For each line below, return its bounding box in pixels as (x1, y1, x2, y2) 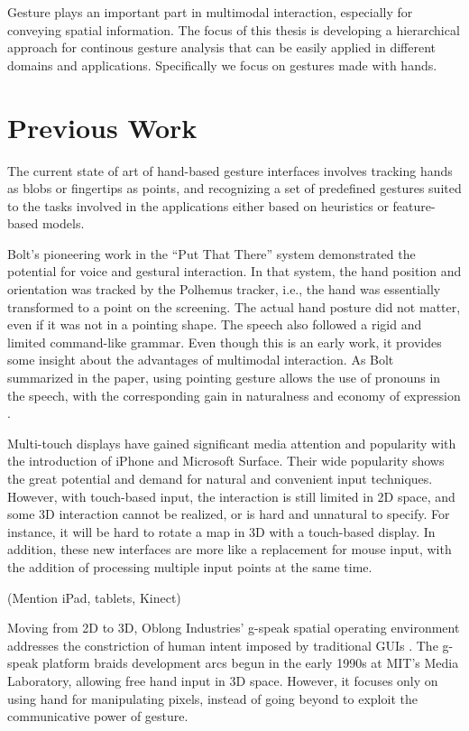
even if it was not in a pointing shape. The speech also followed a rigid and (7, 315, 422, 334)
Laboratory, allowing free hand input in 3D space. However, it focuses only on (7, 671, 438, 689)
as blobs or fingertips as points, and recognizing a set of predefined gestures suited (7, 179, 462, 198)
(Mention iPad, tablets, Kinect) (7, 588, 181, 606)
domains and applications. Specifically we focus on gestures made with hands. (7, 55, 437, 74)
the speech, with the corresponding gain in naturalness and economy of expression (7, 385, 461, 404)
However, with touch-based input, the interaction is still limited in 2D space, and (7, 486, 455, 505)
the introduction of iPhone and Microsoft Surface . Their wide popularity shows (7, 451, 445, 470)
